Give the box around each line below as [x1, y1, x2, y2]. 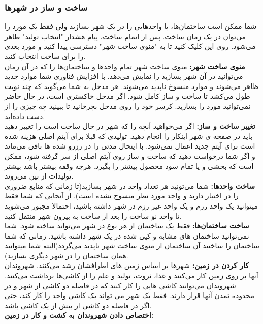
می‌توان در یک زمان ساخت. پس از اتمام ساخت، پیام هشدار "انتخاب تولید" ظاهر [5, 31, 246, 41]
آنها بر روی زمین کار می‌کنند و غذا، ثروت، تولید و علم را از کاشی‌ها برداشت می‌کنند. [5, 270, 258, 281]
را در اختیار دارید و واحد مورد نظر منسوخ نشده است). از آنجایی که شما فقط [5, 190, 239, 201]
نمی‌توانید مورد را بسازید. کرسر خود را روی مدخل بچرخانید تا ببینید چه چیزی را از [5, 100, 251, 111]
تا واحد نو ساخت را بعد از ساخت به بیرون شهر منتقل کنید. [5, 210, 182, 221]
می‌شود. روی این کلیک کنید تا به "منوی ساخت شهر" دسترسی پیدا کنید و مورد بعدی [5, 41, 256, 51]
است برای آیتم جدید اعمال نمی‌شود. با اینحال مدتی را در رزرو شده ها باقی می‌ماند [5, 140, 255, 151]
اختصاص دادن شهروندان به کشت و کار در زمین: [5, 310, 154, 320]
